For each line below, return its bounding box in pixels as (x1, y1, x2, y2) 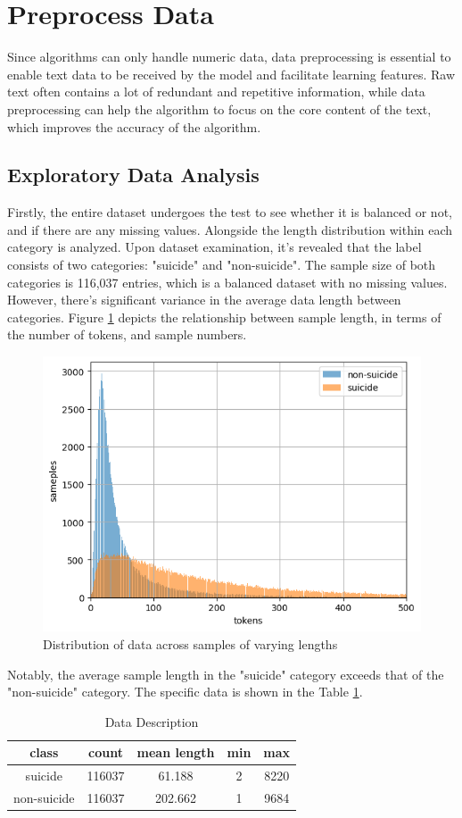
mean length (136, 743, 215, 762)
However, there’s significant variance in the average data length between (7, 290, 401, 309)
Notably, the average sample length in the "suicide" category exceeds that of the (7, 664, 444, 683)
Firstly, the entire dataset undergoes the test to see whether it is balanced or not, (7, 203, 452, 221)
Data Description (104, 712, 199, 730)
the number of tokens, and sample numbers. (7, 325, 247, 344)
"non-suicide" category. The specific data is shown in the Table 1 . (7, 682, 363, 701)
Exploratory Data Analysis (7, 161, 260, 188)
